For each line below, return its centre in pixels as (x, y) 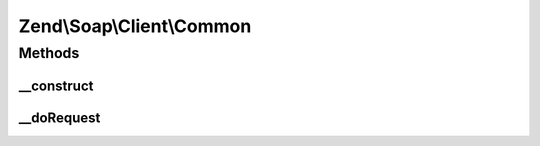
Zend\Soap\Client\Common (135, 26)
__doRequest (59, 117)
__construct (56, 85)
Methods (49, 53)
